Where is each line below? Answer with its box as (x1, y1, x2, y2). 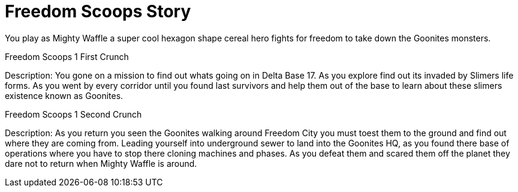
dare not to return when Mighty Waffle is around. (5, 158, 197, 169)
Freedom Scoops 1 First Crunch (5, 51, 129, 62)
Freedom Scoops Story (5, 1, 191, 22)
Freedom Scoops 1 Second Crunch (5, 109, 142, 119)
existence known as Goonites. (5, 90, 124, 101)
